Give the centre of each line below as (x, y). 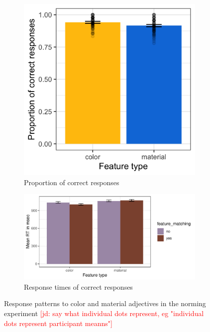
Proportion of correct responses (72, 182)
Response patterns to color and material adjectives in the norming (105, 303)
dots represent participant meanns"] (58, 323)
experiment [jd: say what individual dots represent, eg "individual (104, 313)
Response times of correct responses (78, 286)
